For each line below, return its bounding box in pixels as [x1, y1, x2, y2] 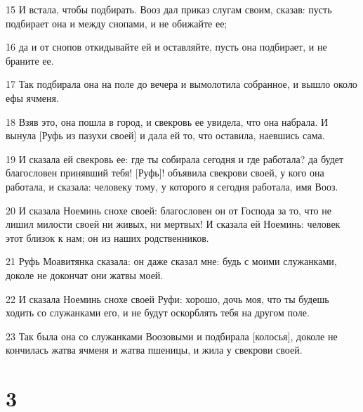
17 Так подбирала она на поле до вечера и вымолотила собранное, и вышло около [6, 77, 357, 91]
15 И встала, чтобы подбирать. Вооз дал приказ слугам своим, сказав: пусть [6, 2, 332, 16]
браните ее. [6, 53, 54, 67]
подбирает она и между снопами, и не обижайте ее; [6, 15, 227, 30]
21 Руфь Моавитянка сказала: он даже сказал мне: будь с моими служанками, [6, 254, 337, 269]
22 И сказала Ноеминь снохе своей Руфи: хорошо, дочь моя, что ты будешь [6, 291, 329, 306]
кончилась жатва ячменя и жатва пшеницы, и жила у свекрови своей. [6, 342, 303, 357]
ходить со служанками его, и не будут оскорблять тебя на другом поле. [6, 305, 310, 320]
